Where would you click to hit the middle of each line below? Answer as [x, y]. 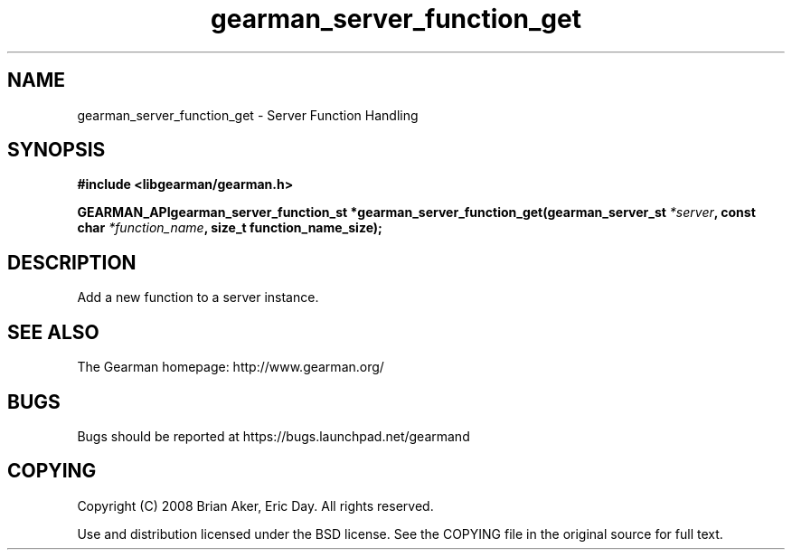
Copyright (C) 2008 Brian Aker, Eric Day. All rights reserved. [255, 505]
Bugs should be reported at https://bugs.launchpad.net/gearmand [273, 436]
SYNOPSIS [57, 150]
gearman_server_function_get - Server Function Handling [248, 115]
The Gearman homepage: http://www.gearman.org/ [231, 367]
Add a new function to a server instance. [198, 297]
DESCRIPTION [72, 262]
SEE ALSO [53, 332]
